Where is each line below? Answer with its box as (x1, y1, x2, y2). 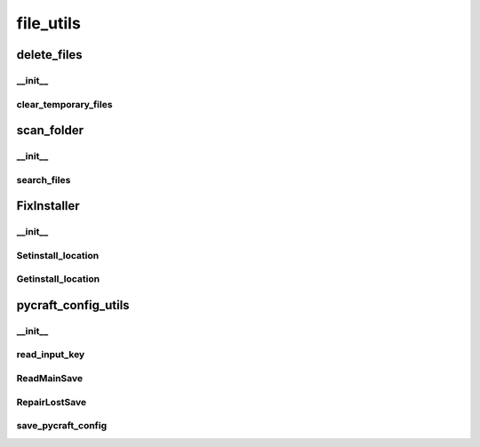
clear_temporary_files (16, 98, 113, 110)
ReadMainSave (16, 372, 84, 385)
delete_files (16, 47, 84, 62)
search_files (16, 173, 71, 186)
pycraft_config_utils (16, 298, 130, 313)
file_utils (16, 13, 82, 33)
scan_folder (16, 123, 84, 138)
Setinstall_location (16, 249, 100, 261)
